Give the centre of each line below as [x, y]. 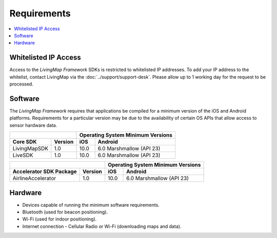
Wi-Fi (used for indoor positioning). [60, 219]
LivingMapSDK [31, 148]
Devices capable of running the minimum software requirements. [91, 205]
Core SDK [25, 142]
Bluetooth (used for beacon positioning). [65, 212]
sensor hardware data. [33, 125]
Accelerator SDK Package [45, 171]
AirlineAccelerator [34, 178]
